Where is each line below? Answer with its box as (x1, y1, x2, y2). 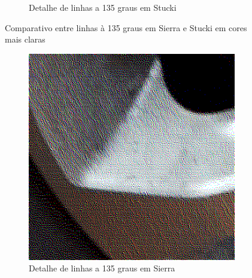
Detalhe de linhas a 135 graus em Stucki (29, 1, 177, 13)
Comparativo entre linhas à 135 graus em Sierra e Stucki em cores (5, 21, 247, 34)
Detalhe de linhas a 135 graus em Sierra (29, 262, 175, 274)
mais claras (5, 33, 45, 46)
